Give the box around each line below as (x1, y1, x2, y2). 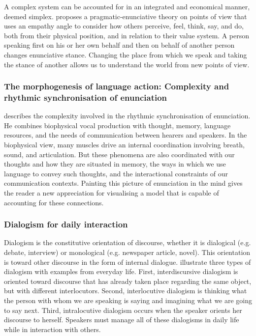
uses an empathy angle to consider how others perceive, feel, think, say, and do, (4, 21, 244, 31)
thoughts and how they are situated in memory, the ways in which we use (4, 159, 226, 169)
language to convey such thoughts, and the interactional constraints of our (4, 168, 228, 178)
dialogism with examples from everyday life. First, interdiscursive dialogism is (4, 266, 238, 277)
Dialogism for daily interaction (4, 218, 128, 230)
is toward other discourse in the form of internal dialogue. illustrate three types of (4, 256, 251, 267)
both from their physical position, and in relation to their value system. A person (4, 30, 250, 40)
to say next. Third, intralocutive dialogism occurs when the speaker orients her (4, 305, 242, 315)
